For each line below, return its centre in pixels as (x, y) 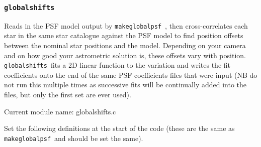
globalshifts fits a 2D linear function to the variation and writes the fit (117, 65)
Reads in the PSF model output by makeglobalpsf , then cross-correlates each (126, 25)
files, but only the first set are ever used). (68, 95)
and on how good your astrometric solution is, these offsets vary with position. (125, 55)
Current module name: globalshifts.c (60, 111)
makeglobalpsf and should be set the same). (74, 138)
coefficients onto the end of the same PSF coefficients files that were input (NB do (131, 75)
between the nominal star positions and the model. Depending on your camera (125, 45)
